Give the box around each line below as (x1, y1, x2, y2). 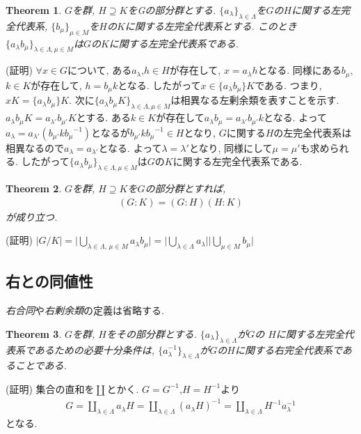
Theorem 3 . (6, 326, 62, 341)
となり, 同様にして (188, 140, 273, 155)
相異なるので (6, 140, 64, 155)
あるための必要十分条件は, (34, 342, 155, 357)
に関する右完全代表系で (234, 342, 342, 357)
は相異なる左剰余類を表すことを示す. (170, 93, 339, 107)
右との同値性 (6, 270, 93, 292)
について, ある (67, 63, 132, 77)
